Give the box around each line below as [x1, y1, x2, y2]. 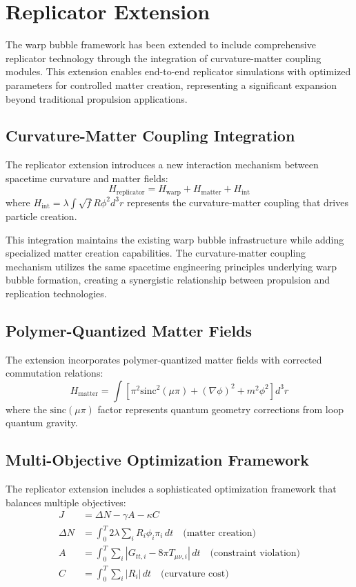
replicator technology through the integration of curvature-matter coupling [6, 50, 322, 65]
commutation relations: [6, 366, 103, 380]
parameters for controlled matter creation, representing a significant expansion [6, 77, 337, 92]
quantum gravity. [6, 415, 78, 430]
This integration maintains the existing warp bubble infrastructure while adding [6, 232, 344, 246]
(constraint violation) [210, 548, 301, 559]
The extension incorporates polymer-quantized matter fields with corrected [6, 352, 322, 366]
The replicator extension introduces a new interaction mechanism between [6, 157, 319, 172]
